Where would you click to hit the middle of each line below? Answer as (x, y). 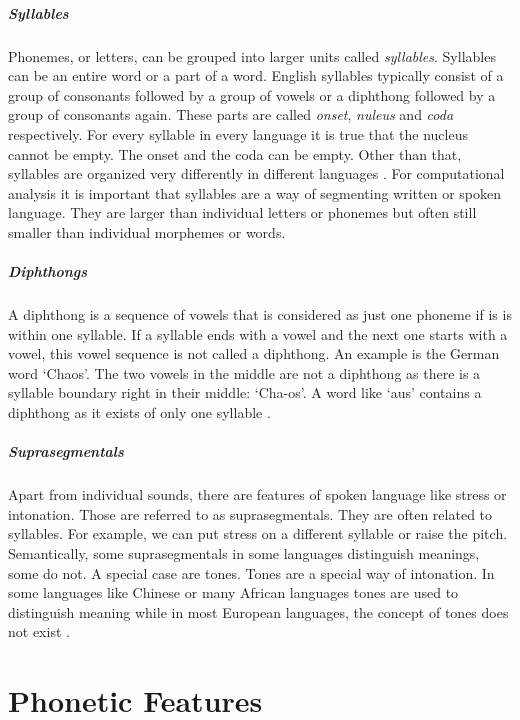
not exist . (39, 631)
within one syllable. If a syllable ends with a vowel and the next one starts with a (258, 333)
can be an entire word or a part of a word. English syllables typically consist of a (256, 75)
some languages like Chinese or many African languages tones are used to (233, 592)
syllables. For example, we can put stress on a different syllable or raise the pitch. (258, 533)
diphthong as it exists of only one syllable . (139, 412)
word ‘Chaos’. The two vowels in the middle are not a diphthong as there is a (244, 372)
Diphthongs (48, 271)
